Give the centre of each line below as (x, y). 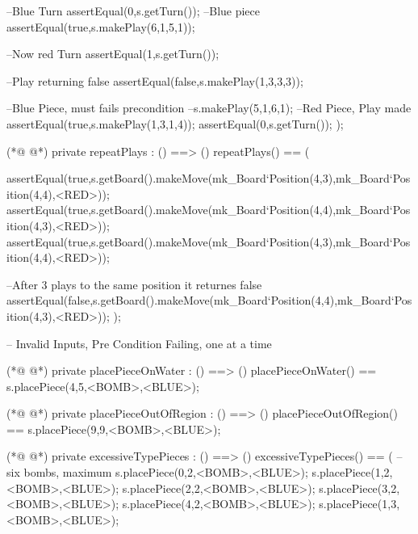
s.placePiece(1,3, (359, 504)
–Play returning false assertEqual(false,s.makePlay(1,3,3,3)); (155, 80)
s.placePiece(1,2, (352, 472)
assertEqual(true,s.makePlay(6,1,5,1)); (101, 26)
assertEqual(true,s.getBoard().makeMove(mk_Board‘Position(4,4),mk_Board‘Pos (209, 210)
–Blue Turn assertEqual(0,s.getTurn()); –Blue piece (134, 11)
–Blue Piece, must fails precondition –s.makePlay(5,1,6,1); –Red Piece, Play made (209, 108)
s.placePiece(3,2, (359, 488)
